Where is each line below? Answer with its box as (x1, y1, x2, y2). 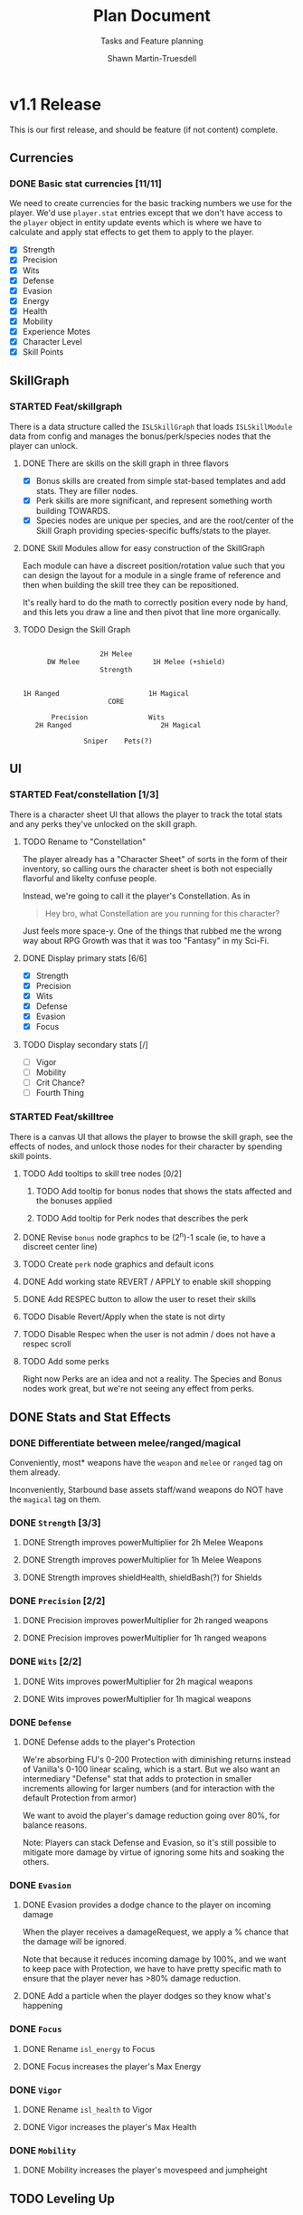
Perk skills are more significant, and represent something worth (35, 495, 273, 506)
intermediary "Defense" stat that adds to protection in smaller (22, 1773, 252, 1784)
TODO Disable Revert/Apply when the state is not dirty (22, 1311, 226, 1322)
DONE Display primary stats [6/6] (22, 952, 147, 964)
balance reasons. (22, 1820, 88, 1830)
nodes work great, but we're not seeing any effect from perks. (22, 1383, 255, 1394)
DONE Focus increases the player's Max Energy (22, 2060, 202, 2072)
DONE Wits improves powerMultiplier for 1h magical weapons (22, 1693, 251, 1704)
